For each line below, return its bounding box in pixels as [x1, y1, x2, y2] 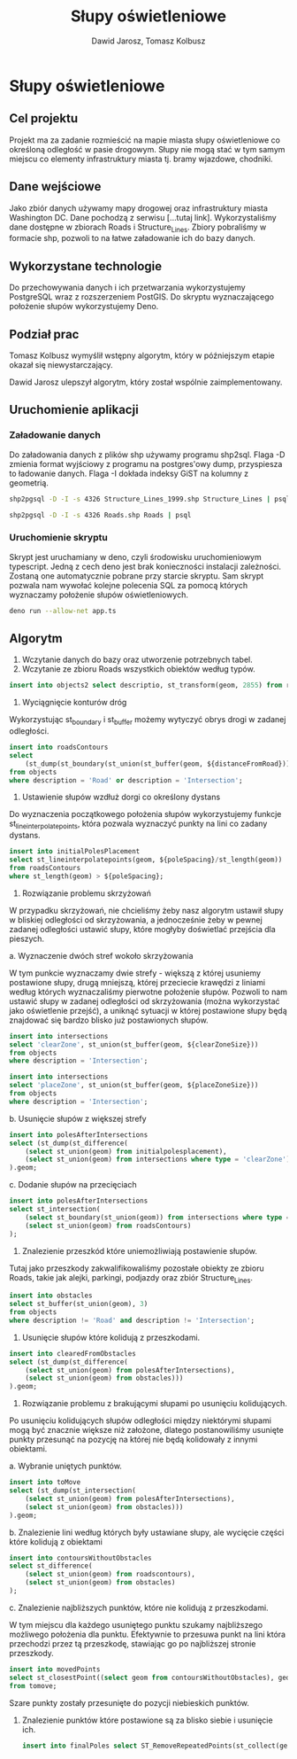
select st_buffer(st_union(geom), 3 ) [9, 1300, 148, 1309]
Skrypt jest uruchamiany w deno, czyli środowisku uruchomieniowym [9, 551, 263, 562]
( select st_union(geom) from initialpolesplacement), [25, 1147, 227, 1156]
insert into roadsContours [9, 743, 109, 752]
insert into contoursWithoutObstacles [9, 1553, 152, 1562]
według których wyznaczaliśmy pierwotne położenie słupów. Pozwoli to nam [9, 986, 288, 997]
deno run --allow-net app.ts [9, 606, 117, 615]
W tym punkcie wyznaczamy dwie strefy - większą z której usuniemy [9, 968, 262, 978]
